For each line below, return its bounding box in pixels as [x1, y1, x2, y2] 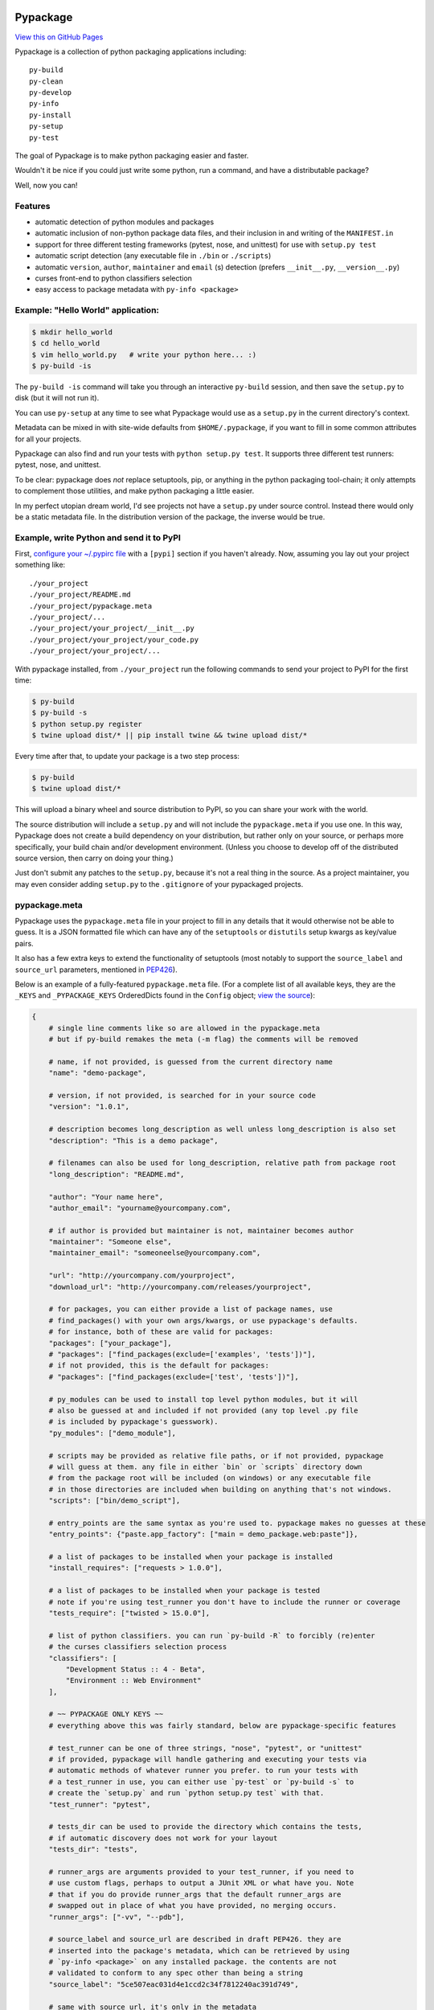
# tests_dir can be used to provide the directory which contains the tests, [48, 1822, 363, 1832]
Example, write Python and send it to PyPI [14, 531, 181, 543]
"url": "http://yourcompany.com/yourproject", [48, 1271, 236, 1280]
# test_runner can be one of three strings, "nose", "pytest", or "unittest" [48, 1743, 363, 1753]
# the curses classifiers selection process [48, 1643, 227, 1651]
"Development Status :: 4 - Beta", [65, 1664, 207, 1674]
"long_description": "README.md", [48, 1170, 185, 1179]
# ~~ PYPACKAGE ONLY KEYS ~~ [48, 1709, 164, 1719]
